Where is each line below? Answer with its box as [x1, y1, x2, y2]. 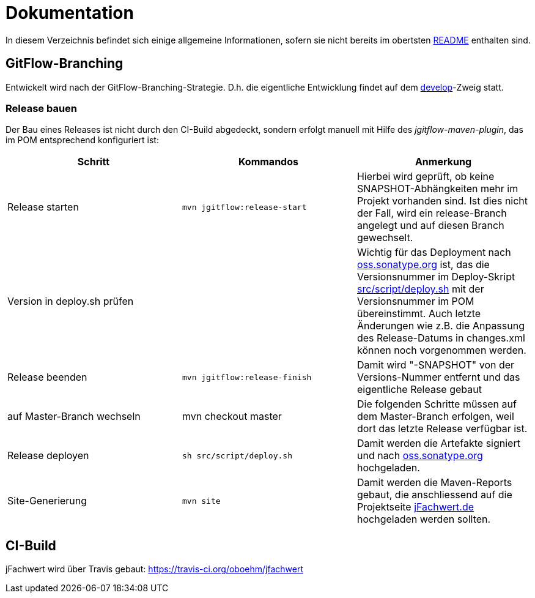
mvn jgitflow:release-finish [182, 372, 312, 382]
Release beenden [7, 371, 87, 384]
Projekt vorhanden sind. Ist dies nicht [356, 195, 528, 207]
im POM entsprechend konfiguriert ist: [6, 135, 159, 146]
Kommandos [238, 155, 298, 168]
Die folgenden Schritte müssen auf [356, 398, 517, 411]
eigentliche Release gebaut [356, 383, 482, 396]
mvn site [182, 496, 221, 506]
